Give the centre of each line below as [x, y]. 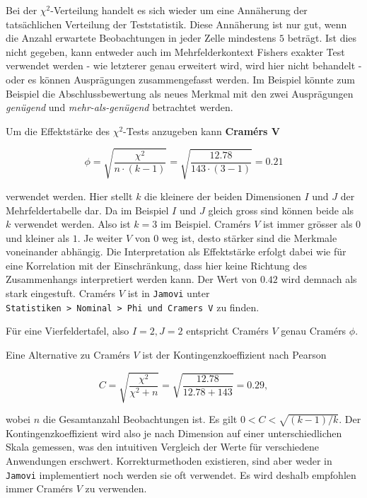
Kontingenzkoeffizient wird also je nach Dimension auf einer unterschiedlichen [174, 433]
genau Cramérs [314, 331]
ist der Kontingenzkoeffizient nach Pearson [234, 354]
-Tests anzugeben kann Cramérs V [202, 131]
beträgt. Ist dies [322, 38]
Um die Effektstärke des [58, 131]
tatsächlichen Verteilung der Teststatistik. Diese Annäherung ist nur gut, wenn [176, 24]
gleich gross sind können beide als [281, 210]
